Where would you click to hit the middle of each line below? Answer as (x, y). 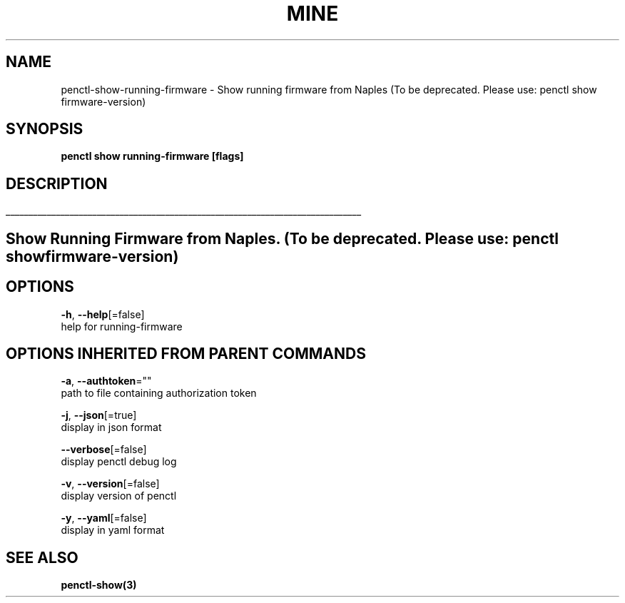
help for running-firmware (122, 326)
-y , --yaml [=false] (104, 518)
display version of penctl (119, 496)
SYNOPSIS (45, 129)
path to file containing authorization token (159, 393)
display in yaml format (113, 530)
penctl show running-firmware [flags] (152, 156)
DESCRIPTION (57, 183)
